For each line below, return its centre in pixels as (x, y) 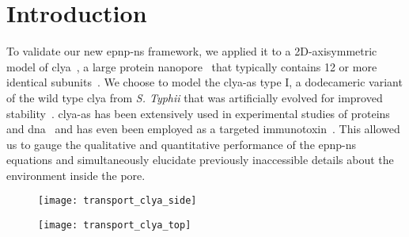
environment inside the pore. (76, 175)
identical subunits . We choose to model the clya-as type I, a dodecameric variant (204, 82)
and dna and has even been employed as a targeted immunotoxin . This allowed (203, 129)
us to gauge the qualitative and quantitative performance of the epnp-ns (182, 144)
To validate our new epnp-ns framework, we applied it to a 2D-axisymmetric (192, 51)
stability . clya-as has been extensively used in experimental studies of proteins (198, 113)
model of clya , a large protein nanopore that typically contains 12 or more (192, 66)
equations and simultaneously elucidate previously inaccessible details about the (200, 160)
